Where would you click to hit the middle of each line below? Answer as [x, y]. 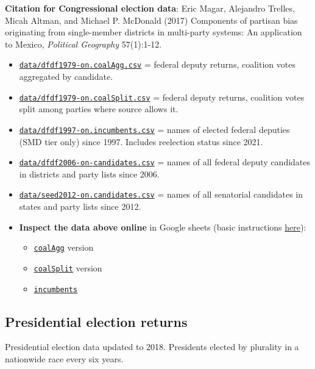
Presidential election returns [96, 321]
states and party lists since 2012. [80, 206]
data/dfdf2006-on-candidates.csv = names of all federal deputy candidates [165, 162]
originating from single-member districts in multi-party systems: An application [154, 32]
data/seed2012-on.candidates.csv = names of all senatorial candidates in [161, 194]
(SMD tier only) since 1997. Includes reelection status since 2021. [141, 141]
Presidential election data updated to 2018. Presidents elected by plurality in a [152, 347]
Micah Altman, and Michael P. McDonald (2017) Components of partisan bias [151, 20]
